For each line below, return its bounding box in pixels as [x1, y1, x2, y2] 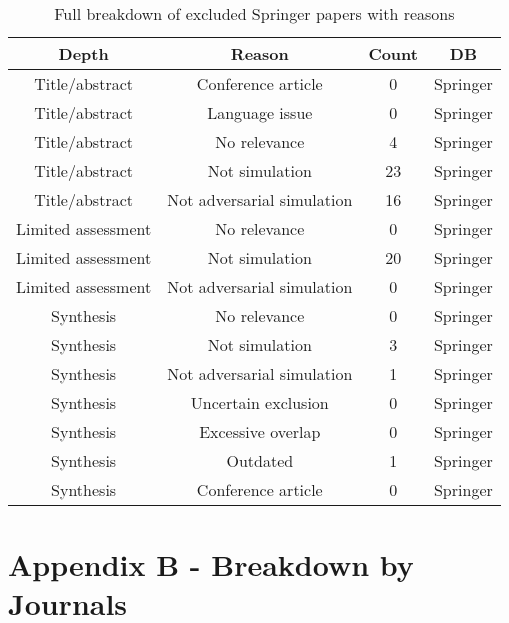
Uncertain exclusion [190, 391, 329, 414]
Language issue [207, 101, 313, 124]
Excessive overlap [199, 420, 321, 443]
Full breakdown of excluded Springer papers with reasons [54, 2, 455, 25]
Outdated [226, 449, 294, 472]
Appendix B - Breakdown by [8, 544, 414, 585]
